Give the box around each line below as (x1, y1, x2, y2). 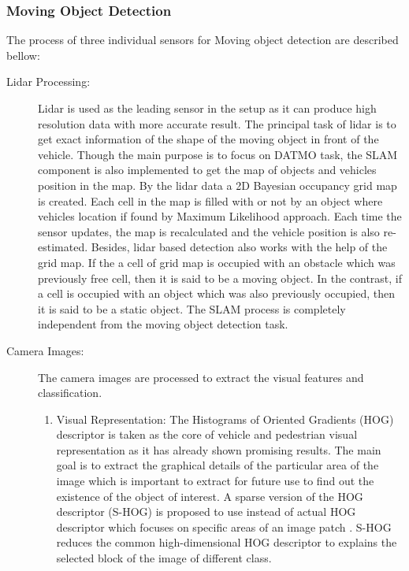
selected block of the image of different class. (56, 550, 272, 566)
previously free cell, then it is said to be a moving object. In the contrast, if (38, 269, 403, 286)
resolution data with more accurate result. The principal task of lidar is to (38, 115, 396, 132)
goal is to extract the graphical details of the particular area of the (56, 457, 379, 473)
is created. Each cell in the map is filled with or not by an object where (38, 192, 383, 209)
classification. (38, 384, 102, 401)
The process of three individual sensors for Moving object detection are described (6, 32, 399, 48)
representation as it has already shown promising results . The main (56, 441, 381, 458)
